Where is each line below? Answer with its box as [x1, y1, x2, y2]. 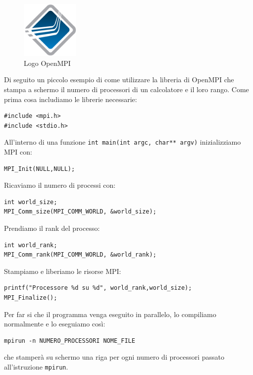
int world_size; [4, 198, 57, 206]
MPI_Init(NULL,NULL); [4, 165, 75, 172]
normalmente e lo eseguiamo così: [4, 319, 105, 329]
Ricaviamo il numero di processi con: [4, 180, 116, 190]
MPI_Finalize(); [4, 294, 57, 301]
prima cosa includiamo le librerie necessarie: [4, 94, 137, 104]
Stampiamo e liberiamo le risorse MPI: [4, 266, 121, 276]
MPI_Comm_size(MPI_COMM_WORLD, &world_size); [4, 208, 156, 215]
